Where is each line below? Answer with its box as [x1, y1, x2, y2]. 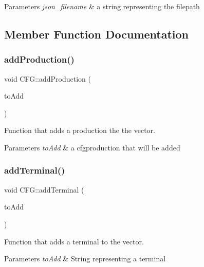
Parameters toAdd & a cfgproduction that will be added [4, 142, 180, 152]
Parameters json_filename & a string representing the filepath [4, 1, 200, 11]
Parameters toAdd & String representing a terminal [4, 253, 166, 264]
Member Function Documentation [4, 26, 189, 42]
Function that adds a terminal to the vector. [4, 236, 144, 246]
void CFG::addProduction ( [4, 73, 91, 84]
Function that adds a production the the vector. [4, 125, 155, 136]
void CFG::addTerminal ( [4, 184, 84, 195]
